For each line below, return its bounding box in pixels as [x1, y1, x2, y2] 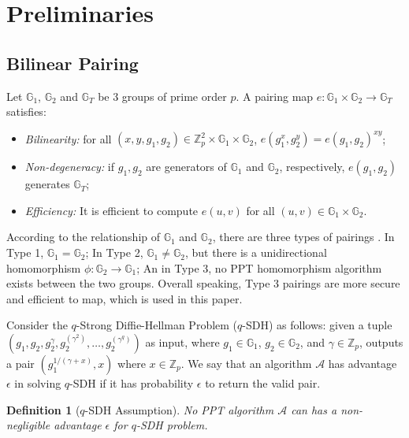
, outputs [359, 334, 403, 351]
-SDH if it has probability [69, 375, 194, 392]
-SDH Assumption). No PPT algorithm [84, 401, 274, 418]
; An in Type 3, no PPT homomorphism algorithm [136, 259, 382, 276]
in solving [14, 375, 61, 392]
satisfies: [6, 103, 46, 120]
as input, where [145, 334, 220, 351]
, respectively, [279, 158, 345, 175]
